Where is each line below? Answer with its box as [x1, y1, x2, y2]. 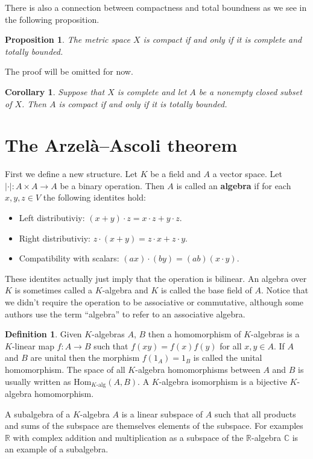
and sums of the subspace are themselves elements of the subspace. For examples [5, 419, 303, 432]
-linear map [11, 339, 54, 352]
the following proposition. [5, 13, 100, 25]
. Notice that [261, 284, 309, 296]
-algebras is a [251, 328, 300, 340]
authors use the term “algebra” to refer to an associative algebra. [5, 307, 245, 320]
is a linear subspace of [121, 407, 203, 420]
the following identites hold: [43, 191, 146, 204]
